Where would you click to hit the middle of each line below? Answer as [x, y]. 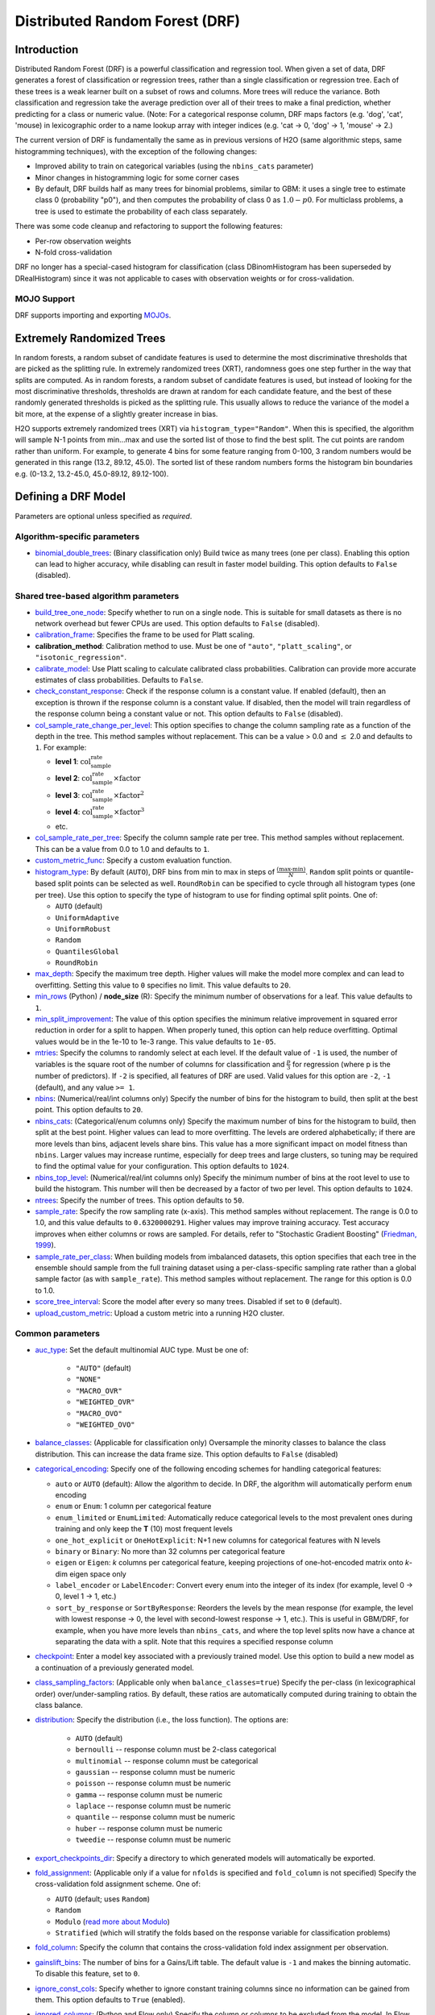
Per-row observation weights [83, 241]
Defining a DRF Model [70, 497]
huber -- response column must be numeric [149, 1828]
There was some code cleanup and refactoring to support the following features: [149, 226]
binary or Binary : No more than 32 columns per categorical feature [170, 1551]
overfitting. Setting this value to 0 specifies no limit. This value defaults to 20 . [163, 985]
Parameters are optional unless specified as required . [104, 516]
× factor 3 [129, 812]
